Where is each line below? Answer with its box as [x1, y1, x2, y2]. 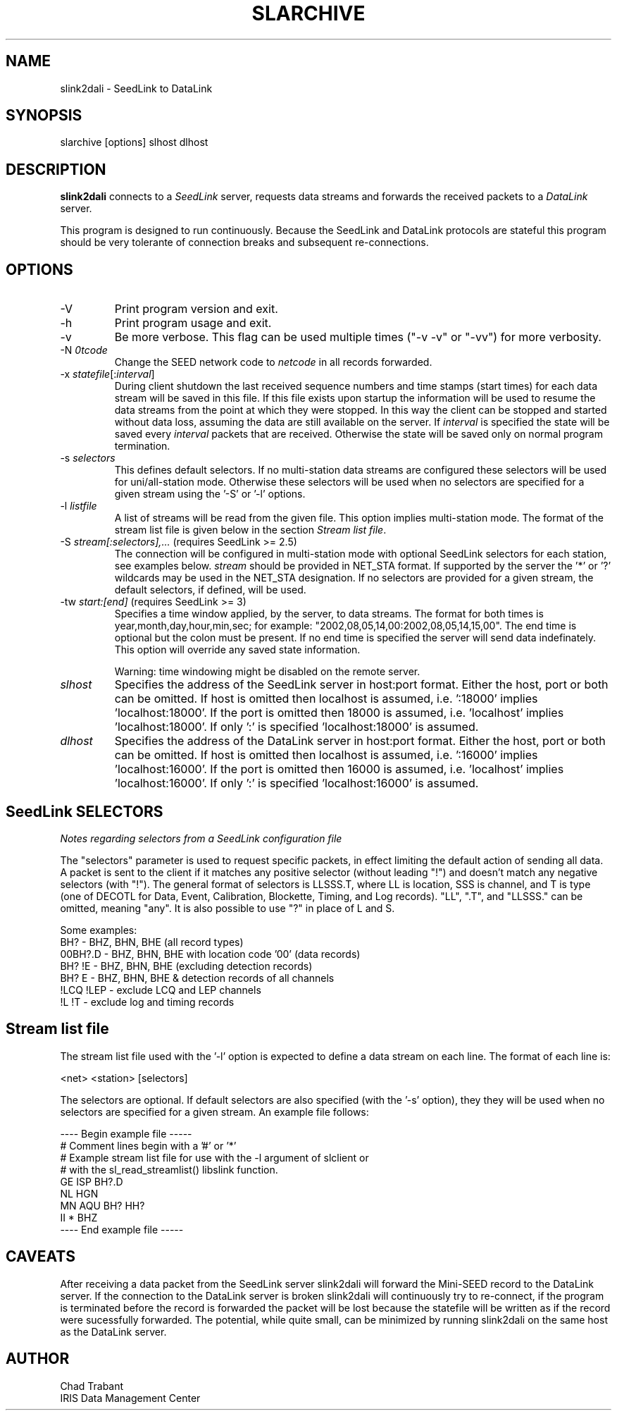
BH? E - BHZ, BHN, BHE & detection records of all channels [60, 971, 335, 984]
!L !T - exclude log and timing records [60, 995, 235, 1008]
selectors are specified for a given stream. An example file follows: [60, 1105, 369, 1118]
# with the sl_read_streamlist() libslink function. [60, 1163, 278, 1176]
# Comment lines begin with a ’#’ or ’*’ [60, 1139, 237, 1152]
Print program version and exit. [114, 302, 278, 316]
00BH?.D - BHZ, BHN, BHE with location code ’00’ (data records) [60, 947, 361, 960]
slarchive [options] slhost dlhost [60, 136, 208, 149]
